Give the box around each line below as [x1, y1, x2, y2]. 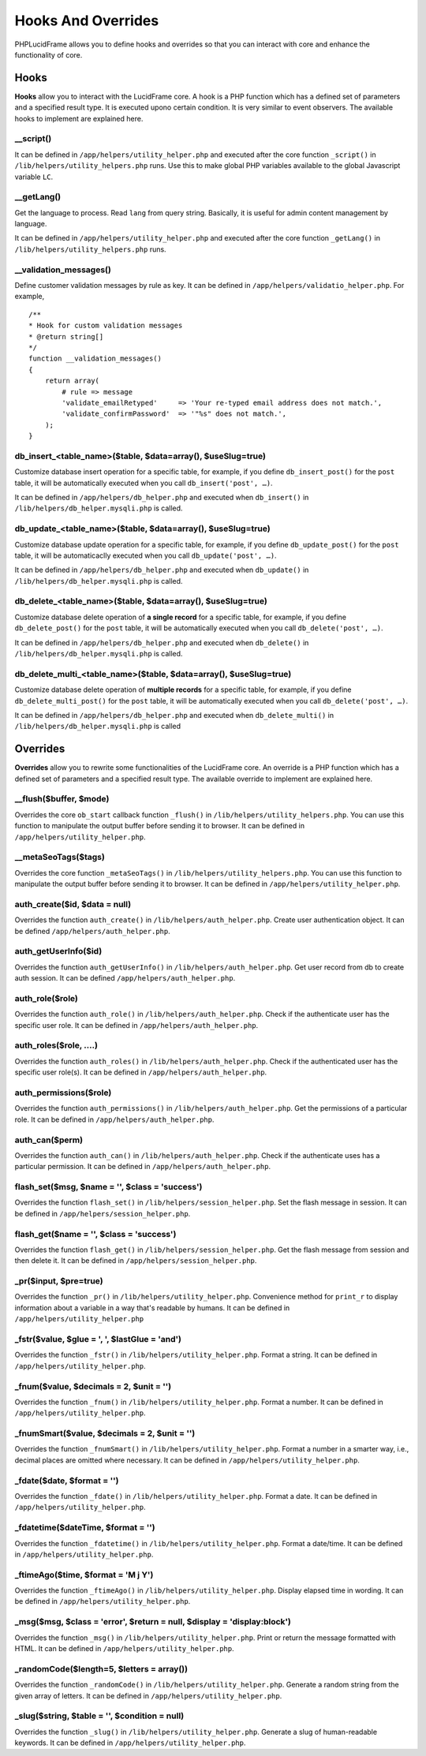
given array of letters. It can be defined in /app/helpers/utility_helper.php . [14, 1691, 282, 1700]
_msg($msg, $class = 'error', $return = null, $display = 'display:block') [14, 1616, 292, 1627]
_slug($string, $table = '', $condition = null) [14, 1710, 185, 1721]
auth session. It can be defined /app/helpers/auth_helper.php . [14, 973, 236, 983]
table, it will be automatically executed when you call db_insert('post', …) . [14, 478, 273, 488]
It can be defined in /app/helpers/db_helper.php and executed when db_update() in [14, 565, 309, 575]
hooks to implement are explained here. [14, 114, 144, 123]
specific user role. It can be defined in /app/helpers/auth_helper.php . [14, 1020, 259, 1029]
